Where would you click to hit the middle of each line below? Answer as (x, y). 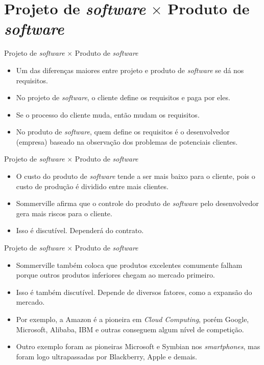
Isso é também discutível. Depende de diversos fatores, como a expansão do (134, 292)
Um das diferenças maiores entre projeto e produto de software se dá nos (130, 70)
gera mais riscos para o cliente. (64, 213)
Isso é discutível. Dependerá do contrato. (80, 230)
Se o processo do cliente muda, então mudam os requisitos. (108, 114)
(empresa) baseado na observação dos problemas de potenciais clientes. (127, 141)
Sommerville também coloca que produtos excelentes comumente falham (129, 265)
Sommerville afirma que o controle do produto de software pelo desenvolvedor (137, 203)
